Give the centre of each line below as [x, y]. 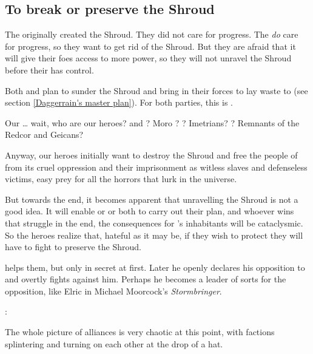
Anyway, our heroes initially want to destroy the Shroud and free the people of [151, 155]
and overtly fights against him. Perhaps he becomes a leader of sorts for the [146, 279]
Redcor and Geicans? [44, 134]
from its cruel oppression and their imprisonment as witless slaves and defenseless [156, 167]
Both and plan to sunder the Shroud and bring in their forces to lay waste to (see [156, 90]
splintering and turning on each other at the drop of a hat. [114, 343]
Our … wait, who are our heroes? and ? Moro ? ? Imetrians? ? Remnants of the [152, 122]
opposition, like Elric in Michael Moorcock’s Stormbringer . [113, 291]
